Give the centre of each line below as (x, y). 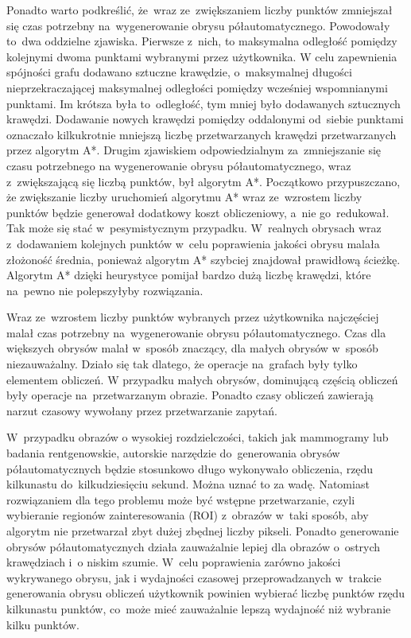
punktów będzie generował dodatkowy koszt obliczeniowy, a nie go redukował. (198, 212)
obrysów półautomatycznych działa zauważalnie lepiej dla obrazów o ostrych (194, 546)
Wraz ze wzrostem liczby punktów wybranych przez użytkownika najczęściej (193, 317)
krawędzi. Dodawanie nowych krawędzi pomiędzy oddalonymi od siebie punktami (205, 119)
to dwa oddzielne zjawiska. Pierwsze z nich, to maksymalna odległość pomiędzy (202, 41)
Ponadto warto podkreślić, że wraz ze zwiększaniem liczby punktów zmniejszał (200, 10)
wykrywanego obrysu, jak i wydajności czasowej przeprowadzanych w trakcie (194, 577)
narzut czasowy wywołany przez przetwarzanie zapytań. (142, 410)
